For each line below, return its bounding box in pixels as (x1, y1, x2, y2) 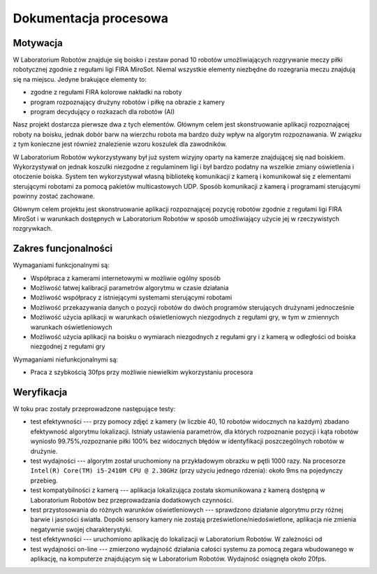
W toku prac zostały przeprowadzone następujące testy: (13, 405, 176, 413)
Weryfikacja (13, 386, 68, 398)
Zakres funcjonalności (13, 243, 113, 254)
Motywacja (13, 37, 63, 49)
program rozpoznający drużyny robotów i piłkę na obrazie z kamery (30, 98, 225, 106)
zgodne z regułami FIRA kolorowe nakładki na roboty (30, 88, 182, 96)
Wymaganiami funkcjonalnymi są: (13, 261, 110, 269)
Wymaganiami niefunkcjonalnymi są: (13, 355, 119, 364)
